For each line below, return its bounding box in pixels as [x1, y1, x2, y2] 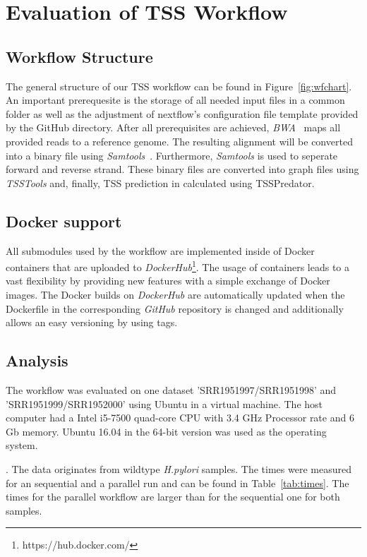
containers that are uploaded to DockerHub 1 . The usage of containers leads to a [6, 258, 350, 274]
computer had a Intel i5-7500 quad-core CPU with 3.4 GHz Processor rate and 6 [6, 410, 354, 425]
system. [6, 438, 38, 453]
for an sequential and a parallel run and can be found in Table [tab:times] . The [6, 475, 349, 490]
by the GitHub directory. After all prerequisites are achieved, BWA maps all [6, 120, 341, 135]
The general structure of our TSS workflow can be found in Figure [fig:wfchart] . [6, 78, 352, 93]
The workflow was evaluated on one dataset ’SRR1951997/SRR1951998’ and [6, 382, 337, 397]
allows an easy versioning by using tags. [6, 315, 178, 330]
